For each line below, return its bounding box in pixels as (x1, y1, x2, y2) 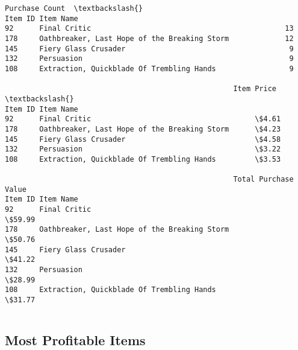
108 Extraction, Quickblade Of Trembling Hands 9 (5, 64, 294, 73)
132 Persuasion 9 (5, 54, 294, 63)
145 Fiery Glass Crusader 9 (5, 44, 294, 53)
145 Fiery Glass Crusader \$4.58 (5, 135, 281, 144)
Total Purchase (233, 175, 294, 184)
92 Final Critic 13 (5, 24, 294, 33)
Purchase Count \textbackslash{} (5, 4, 143, 13)
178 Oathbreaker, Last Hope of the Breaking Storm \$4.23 (5, 124, 281, 133)
